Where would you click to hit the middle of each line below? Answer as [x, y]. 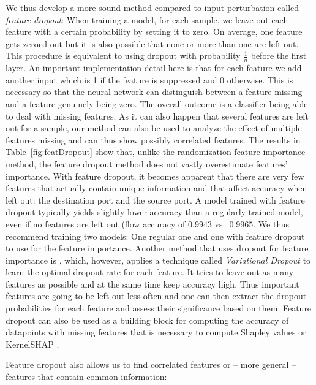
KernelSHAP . [32, 344]
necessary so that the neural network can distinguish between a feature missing [154, 92]
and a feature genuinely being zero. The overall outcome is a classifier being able [157, 103]
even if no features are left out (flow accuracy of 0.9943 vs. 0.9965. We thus [148, 223]
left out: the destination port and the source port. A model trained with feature [155, 200]
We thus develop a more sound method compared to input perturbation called [152, 7]
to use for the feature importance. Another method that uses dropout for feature [157, 248]
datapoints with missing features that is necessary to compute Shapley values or [156, 332]
